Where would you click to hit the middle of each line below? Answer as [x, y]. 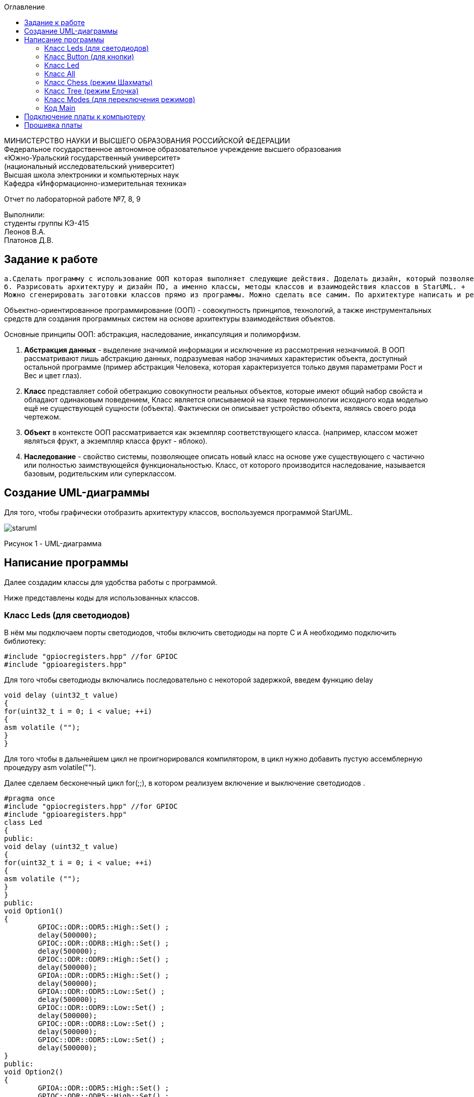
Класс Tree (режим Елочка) [92, 91]
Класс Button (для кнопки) [89, 57]
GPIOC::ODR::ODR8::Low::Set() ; [101, 1024]
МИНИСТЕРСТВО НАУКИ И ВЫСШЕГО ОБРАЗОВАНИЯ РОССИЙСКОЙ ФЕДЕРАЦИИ [147, 141]
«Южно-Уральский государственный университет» [92, 158]
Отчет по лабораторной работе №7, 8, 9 [72, 199]
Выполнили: [25, 215]
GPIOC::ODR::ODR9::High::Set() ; [103, 959]
